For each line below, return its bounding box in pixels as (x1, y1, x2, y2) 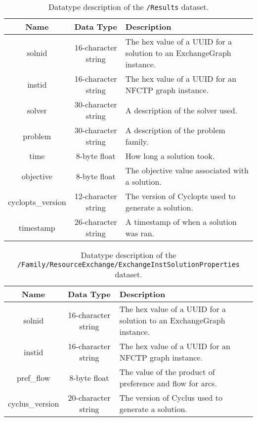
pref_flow (17, 371, 50, 383)
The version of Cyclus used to (119, 392, 223, 403)
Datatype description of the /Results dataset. (48, 1, 209, 12)
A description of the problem (125, 124, 225, 136)
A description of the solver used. (125, 104, 237, 116)
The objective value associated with (125, 164, 249, 176)
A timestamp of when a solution (125, 216, 237, 227)
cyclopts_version (8, 196, 66, 208)
